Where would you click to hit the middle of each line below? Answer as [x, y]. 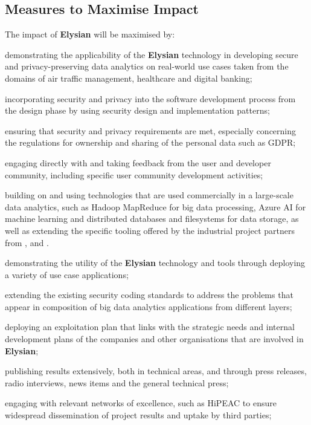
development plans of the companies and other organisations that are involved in [154, 339]
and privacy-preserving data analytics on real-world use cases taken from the [147, 66]
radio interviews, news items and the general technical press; [117, 382]
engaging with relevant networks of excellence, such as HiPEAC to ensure [141, 403]
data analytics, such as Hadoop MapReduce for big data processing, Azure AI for [155, 206]
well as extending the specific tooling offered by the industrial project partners [150, 230]
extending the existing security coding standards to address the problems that [149, 295]
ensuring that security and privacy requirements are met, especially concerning [151, 130]
